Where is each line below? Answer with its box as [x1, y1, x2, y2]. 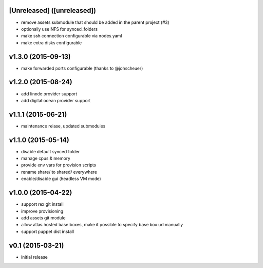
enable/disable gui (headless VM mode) [21, 176, 101, 182]
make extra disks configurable [21, 39, 82, 46]
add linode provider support [21, 90, 77, 97]
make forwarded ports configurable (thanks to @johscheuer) [21, 65, 143, 71]
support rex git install [21, 201, 64, 207]
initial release [21, 254, 48, 260]
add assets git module [21, 214, 66, 221]
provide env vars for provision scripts [21, 162, 96, 168]
